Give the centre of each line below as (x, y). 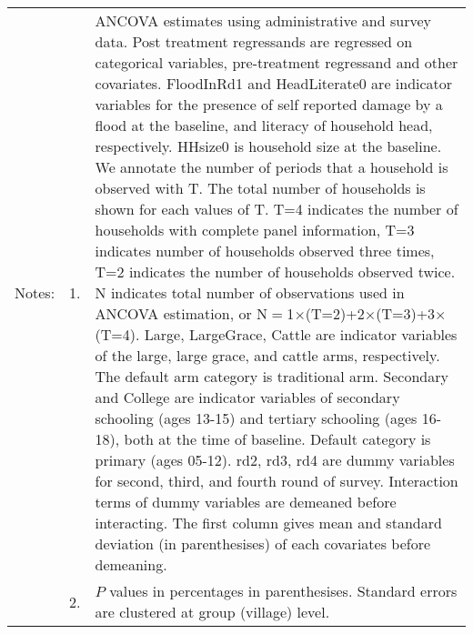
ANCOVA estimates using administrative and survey (263, 20)
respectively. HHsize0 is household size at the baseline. (268, 146)
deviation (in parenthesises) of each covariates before (263, 543)
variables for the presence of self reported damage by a (269, 104)
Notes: (35, 292)
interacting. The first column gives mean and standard (268, 523)
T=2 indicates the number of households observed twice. (275, 272)
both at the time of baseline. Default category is (277, 439)
